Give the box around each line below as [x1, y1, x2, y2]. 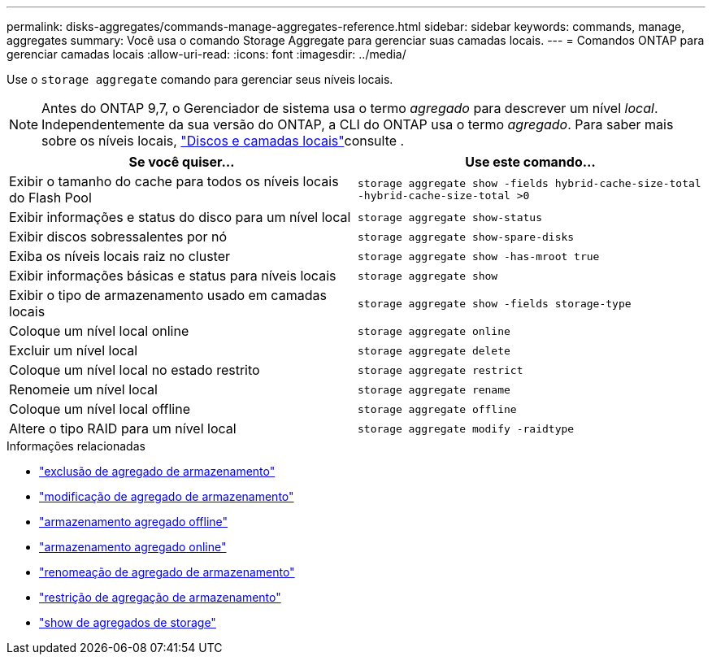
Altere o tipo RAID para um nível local [9, 420, 237, 437]
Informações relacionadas [7, 439, 145, 453]
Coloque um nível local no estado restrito [9, 362, 260, 378]
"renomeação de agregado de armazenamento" [39, 565, 295, 579]
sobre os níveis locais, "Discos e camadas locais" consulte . [41, 133, 405, 149]
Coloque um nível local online [9, 323, 189, 339]
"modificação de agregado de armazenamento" [39, 489, 294, 503]
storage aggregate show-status [358, 211, 542, 224]
